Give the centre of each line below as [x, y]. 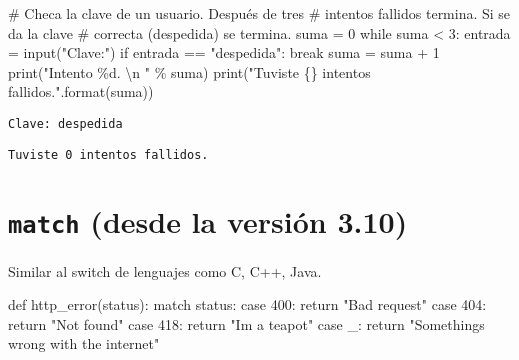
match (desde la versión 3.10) [208, 221]
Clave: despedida [65, 123]
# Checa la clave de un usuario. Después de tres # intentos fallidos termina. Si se [259, 13]
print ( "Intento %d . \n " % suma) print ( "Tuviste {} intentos [189, 71]
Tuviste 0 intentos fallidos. [108, 154]
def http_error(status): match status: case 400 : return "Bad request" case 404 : [247, 304]
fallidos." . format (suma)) [81, 91]
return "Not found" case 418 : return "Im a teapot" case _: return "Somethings [246, 323]
